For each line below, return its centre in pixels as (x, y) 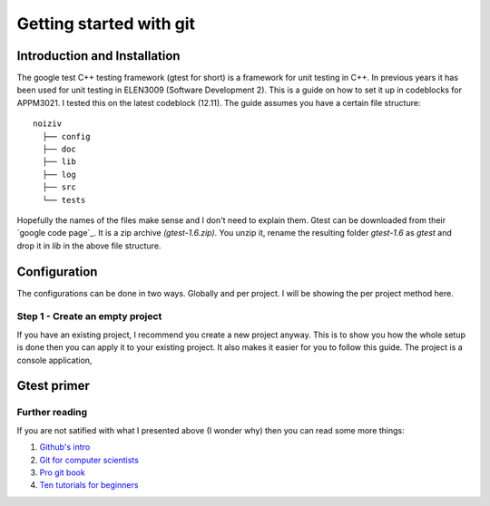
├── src (59, 187)
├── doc (59, 149)
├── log (59, 174)
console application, (54, 360)
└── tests (64, 200)
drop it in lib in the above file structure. (89, 246)
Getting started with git (106, 24)
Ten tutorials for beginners (89, 485)
